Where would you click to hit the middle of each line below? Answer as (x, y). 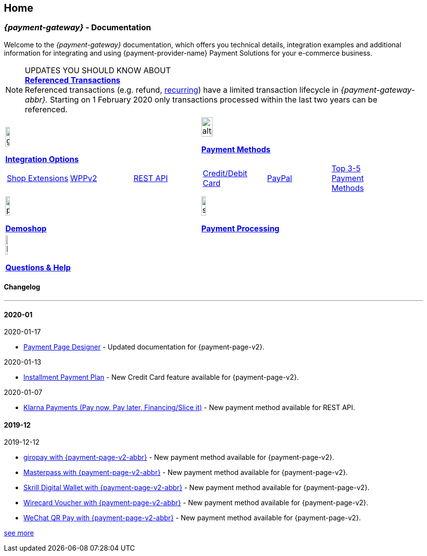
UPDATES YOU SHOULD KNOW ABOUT (98, 70)
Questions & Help (38, 267)
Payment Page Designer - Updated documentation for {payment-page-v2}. (144, 347)
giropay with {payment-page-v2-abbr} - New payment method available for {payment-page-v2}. (179, 457)
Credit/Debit (225, 173)
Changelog (22, 287)
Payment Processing (241, 228)
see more (19, 533)
